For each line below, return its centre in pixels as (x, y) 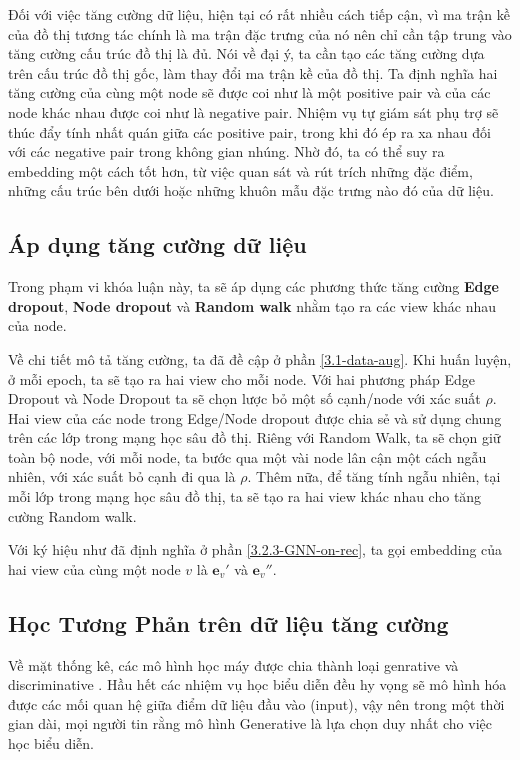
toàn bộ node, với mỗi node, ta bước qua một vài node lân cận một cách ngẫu (247, 456)
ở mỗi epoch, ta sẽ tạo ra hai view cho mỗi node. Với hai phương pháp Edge (241, 378)
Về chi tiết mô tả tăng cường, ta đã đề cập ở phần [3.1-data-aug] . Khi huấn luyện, (260, 358)
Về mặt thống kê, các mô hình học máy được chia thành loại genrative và (233, 664)
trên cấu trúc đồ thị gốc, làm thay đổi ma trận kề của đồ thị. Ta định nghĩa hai (253, 72)
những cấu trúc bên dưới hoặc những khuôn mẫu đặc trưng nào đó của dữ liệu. (251, 190)
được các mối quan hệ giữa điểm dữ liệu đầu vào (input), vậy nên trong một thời (256, 703)
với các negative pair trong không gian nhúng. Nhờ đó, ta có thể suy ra (226, 151)
